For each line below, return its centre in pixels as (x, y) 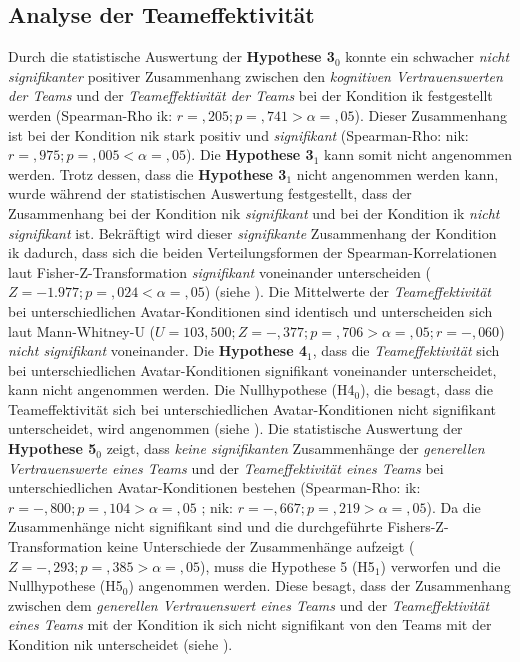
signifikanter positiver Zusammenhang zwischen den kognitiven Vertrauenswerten (255, 75)
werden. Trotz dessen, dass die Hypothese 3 (147, 173)
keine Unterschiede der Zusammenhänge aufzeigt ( (260, 546)
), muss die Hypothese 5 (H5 (287, 565)
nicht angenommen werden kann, (397, 173)
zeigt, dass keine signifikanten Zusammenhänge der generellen (295, 448)
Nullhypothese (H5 (65, 585)
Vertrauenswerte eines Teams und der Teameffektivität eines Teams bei (226, 467)
